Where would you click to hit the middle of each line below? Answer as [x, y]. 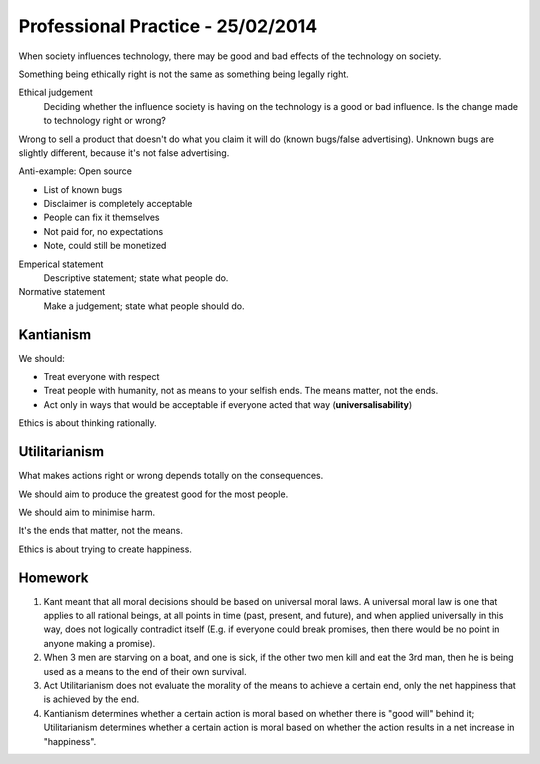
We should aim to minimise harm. [87, 512]
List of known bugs [83, 189]
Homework [53, 577]
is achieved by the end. [91, 699]
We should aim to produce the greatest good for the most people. [153, 494]
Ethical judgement [56, 92]
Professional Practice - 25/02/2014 [168, 26]
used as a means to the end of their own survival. [145, 671]
